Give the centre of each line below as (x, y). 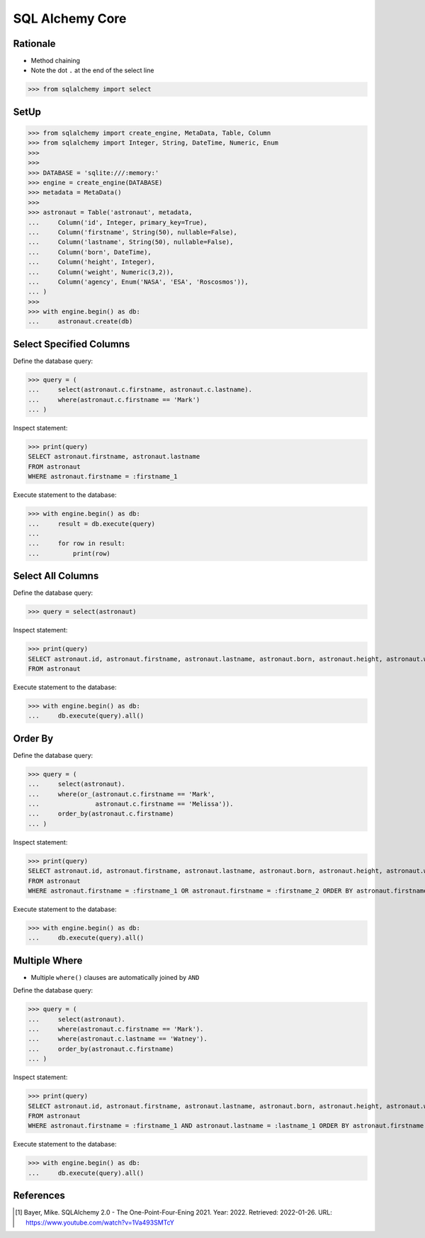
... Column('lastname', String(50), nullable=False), (131, 242)
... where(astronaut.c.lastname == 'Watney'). (118, 1039)
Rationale (34, 44)
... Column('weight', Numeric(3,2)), (101, 272)
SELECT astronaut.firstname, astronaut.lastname (114, 457)
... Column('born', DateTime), (90, 252)
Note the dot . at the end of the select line (92, 70)
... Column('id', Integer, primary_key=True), (118, 222)
